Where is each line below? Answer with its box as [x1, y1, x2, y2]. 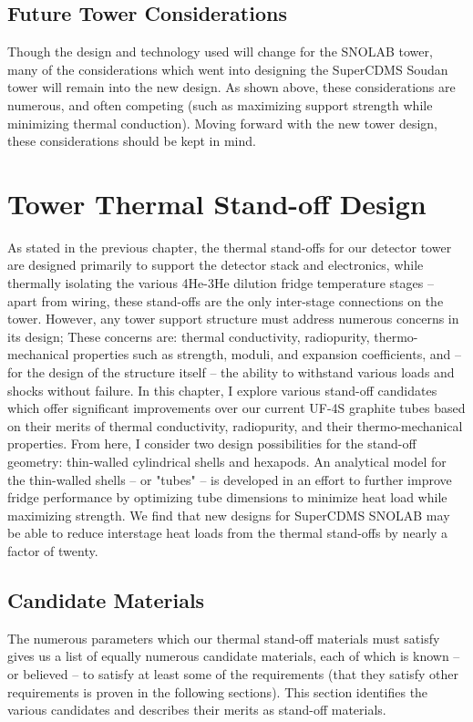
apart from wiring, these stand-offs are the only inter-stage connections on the [7, 291, 444, 310]
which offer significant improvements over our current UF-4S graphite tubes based [7, 398, 466, 418]
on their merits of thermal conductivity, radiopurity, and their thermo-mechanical [7, 416, 463, 435]
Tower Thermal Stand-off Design [7, 184, 427, 222]
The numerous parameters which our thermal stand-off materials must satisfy [7, 628, 440, 647]
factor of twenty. [7, 541, 98, 560]
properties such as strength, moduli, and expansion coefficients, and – [72, 345, 461, 364]
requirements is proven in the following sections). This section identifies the [7, 682, 428, 701]
